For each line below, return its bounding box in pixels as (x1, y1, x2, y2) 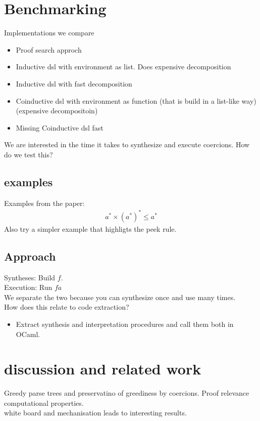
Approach (4, 248, 56, 264)
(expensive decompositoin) (16, 105, 98, 116)
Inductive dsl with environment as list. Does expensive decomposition (16, 61, 231, 72)
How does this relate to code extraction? (4, 302, 129, 312)
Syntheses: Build (4, 272, 56, 282)
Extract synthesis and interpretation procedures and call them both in (16, 318, 234, 329)
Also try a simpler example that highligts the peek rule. (4, 223, 177, 234)
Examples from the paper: (4, 197, 85, 208)
